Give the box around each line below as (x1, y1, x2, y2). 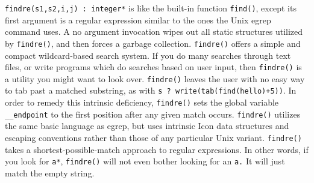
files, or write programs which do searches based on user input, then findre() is (5, 61, 302, 73)
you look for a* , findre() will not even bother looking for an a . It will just (5, 155, 285, 167)
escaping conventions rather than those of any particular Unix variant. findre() (5, 131, 302, 143)
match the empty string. (5, 166, 95, 179)
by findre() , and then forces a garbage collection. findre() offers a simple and (5, 37, 301, 49)
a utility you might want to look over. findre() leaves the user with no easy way (5, 72, 305, 85)
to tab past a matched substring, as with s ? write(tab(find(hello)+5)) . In (5, 84, 297, 97)
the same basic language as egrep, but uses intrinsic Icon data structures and (5, 119, 289, 132)
